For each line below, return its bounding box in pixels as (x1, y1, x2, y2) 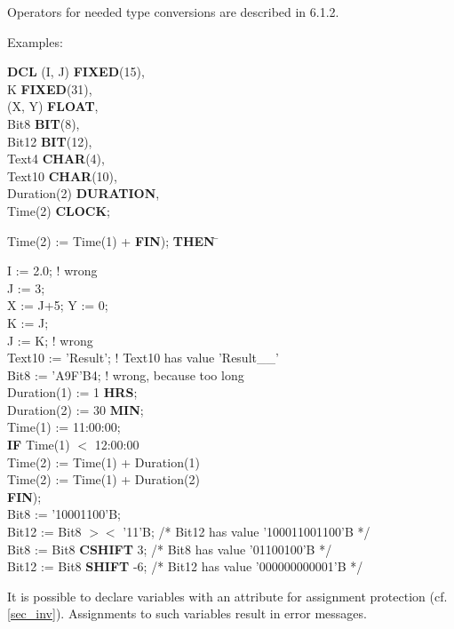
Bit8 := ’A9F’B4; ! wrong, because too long (7, 365, 244, 384)
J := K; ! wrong (7, 330, 93, 349)
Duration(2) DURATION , (7, 184, 160, 203)
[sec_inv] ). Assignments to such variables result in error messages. (7, 604, 367, 623)
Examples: (7, 32, 63, 51)
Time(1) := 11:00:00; (7, 418, 121, 436)
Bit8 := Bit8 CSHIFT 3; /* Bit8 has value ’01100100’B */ (7, 539, 332, 558)
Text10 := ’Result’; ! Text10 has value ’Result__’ (7, 348, 279, 367)
